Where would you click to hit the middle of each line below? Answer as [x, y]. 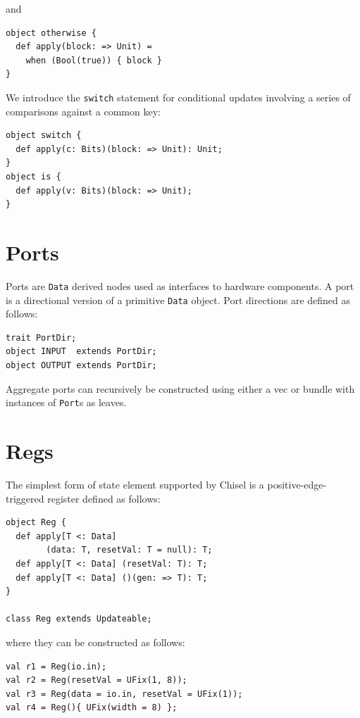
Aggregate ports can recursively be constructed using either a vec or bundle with [180, 388]
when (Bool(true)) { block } [94, 60]
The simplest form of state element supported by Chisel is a [135, 484]
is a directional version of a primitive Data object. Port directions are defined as [178, 300]
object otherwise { [51, 33]
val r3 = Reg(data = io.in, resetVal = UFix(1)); [124, 694]
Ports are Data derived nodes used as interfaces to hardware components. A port [180, 285]
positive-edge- [297, 484]
